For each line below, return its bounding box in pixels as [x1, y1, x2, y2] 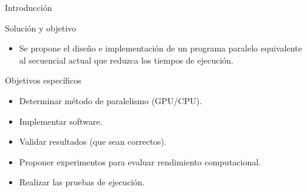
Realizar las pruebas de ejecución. [19, 176, 145, 188]
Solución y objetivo [5, 21, 77, 34]
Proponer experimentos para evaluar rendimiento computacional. [19, 155, 261, 168]
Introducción [5, 1, 52, 13]
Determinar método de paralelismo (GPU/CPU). [19, 94, 202, 107]
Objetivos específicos [5, 74, 81, 87]
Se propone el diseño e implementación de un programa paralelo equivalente [19, 42, 302, 55]
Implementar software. [19, 114, 103, 127]
